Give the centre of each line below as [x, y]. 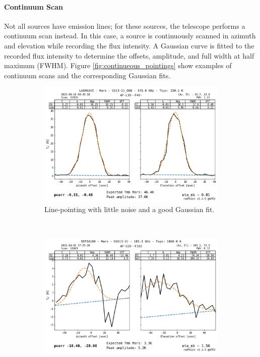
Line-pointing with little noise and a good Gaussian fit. [129, 209]
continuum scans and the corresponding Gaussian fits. [87, 75]
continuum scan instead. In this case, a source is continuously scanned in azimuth [130, 36]
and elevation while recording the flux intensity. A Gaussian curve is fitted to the [129, 45]
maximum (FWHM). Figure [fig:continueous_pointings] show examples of [118, 65]
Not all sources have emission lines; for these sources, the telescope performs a [125, 25]
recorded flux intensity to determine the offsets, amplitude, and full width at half [129, 55]
